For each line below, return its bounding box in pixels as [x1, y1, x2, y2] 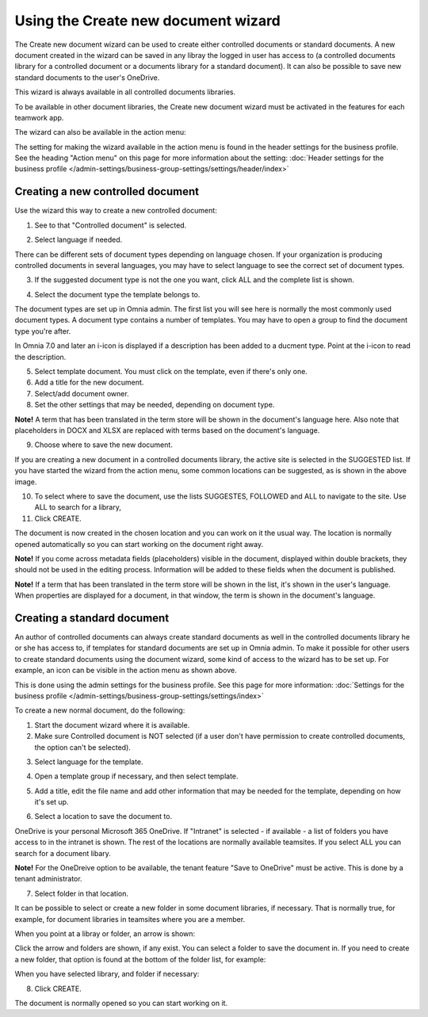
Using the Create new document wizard [14, 12, 281, 29]
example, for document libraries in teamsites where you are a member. [14, 914, 246, 923]
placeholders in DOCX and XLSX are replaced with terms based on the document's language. [14, 426, 320, 435]
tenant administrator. [14, 874, 82, 884]
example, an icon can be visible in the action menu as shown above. [14, 666, 237, 675]
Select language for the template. [34, 757, 143, 767]
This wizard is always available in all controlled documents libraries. [14, 87, 236, 97]
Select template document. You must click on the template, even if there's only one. [34, 367, 308, 377]
